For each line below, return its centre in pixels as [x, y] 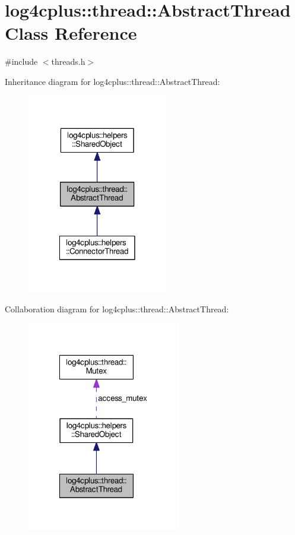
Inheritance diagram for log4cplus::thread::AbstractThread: [112, 81]
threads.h [68, 61]
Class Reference [71, 33]
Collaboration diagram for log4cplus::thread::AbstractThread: [117, 308]
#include [21, 61]
